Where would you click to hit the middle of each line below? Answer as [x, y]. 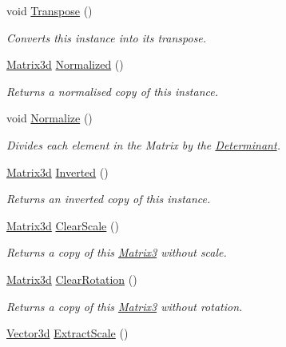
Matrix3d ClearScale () [63, 225]
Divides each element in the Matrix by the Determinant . [143, 144]
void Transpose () [50, 10]
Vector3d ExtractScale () [68, 333]
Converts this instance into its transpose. [107, 37]
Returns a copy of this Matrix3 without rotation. [125, 306]
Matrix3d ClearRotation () [72, 279]
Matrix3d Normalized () [65, 64]
